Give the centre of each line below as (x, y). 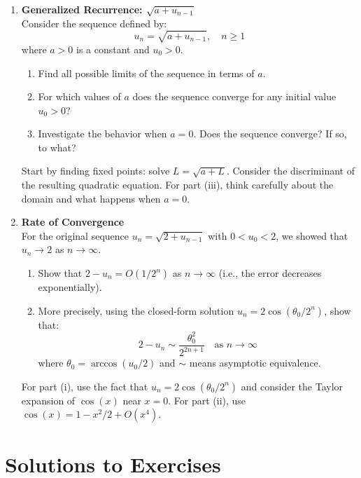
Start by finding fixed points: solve (95, 171)
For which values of (79, 96)
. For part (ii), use (207, 400)
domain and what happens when (91, 198)
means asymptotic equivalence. (255, 363)
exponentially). (70, 287)
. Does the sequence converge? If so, (270, 134)
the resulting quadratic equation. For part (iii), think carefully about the (177, 185)
